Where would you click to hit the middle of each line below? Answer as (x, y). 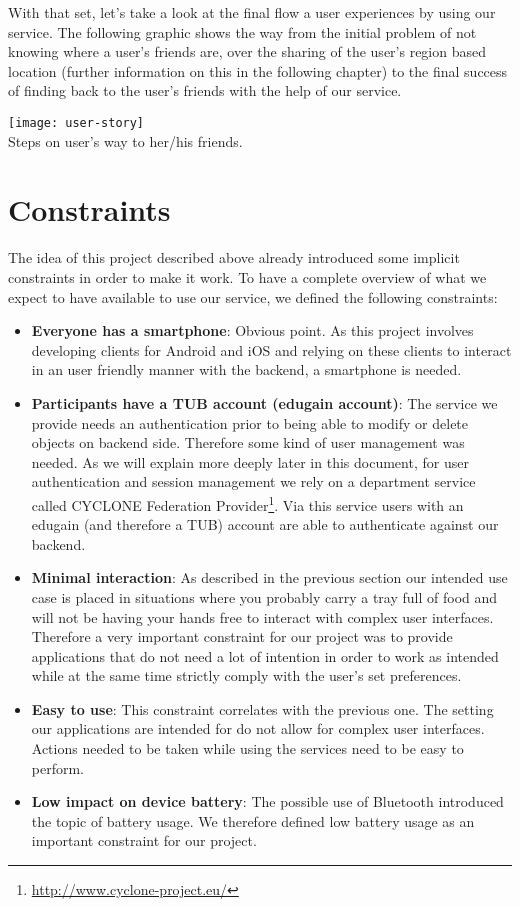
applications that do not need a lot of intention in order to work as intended (265, 655)
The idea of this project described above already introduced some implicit (234, 257)
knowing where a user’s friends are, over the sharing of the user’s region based (247, 51)
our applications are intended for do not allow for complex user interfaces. (258, 728)
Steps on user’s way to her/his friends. (125, 140)
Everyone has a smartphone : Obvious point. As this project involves (252, 330)
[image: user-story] (76, 122)
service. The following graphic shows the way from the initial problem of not (242, 31)
